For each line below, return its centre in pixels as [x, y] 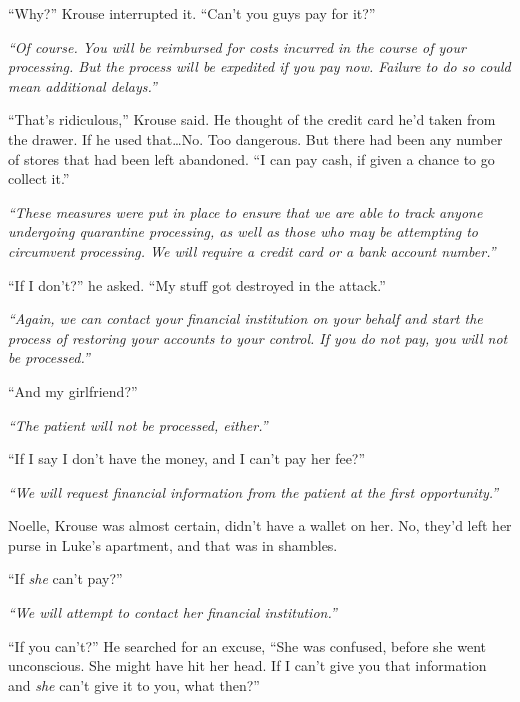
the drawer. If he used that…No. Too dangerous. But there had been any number [255, 138]
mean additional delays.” [82, 85]
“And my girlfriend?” [73, 390]
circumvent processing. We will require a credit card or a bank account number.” [252, 250]
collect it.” [39, 178]
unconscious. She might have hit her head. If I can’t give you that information [247, 665]
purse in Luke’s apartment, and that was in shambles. [173, 544]
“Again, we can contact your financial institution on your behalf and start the [245, 318]
